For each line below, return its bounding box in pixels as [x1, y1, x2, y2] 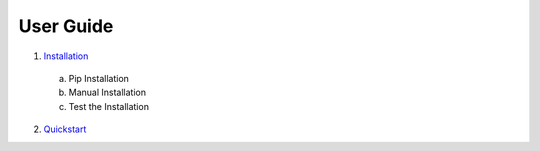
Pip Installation [68, 72, 130, 84]
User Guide [18, 15, 114, 37]
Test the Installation [68, 100, 150, 112]
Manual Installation [68, 86, 147, 99]
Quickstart [43, 123, 87, 135]
